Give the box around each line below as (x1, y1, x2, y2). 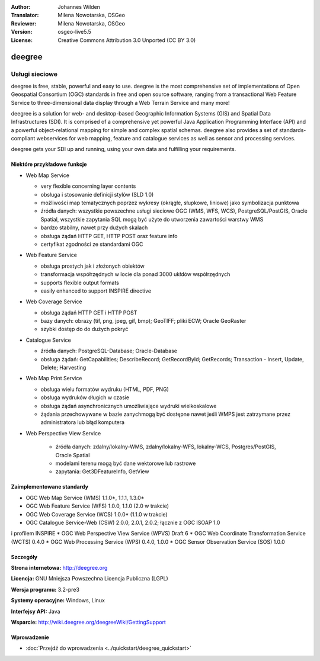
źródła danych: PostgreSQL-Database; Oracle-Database (40, 347, 178, 355)
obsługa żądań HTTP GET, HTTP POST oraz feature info (40, 232, 178, 239)
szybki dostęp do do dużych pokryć (40, 326, 129, 333)
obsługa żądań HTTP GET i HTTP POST (40, 309, 137, 316)
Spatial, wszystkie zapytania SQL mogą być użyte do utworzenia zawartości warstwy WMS (40, 216, 264, 223)
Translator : (11, 12, 39, 19)
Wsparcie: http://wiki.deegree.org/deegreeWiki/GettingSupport (11, 619, 166, 626)
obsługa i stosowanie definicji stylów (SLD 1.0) (40, 191, 154, 198)
